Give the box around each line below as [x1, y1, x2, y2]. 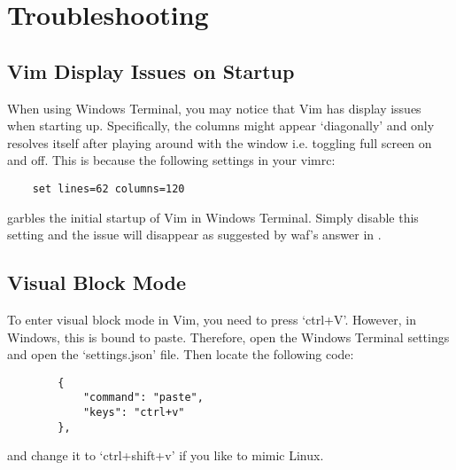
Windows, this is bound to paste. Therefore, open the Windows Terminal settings [7, 327, 450, 346]
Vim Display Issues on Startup [7, 57, 295, 84]
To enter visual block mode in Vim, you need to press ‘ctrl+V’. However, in [7, 310, 416, 328]
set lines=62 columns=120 [32, 182, 185, 195]
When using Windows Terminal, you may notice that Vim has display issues [7, 98, 421, 117]
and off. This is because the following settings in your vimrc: [7, 151, 336, 169]
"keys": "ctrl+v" [82, 406, 185, 419]
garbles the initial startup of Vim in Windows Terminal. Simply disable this [7, 208, 419, 226]
